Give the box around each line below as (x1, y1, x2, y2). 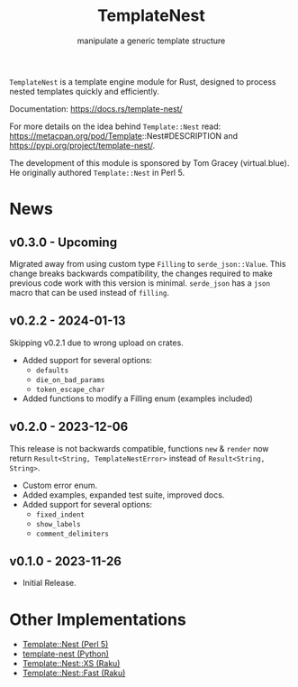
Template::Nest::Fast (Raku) (22, 668, 126, 679)
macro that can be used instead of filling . (9, 287, 169, 298)
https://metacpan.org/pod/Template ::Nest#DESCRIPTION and (9, 130, 239, 141)
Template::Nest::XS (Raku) (22, 658, 121, 669)
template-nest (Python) (22, 648, 110, 659)
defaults (35, 366, 69, 375)
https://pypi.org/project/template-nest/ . (9, 140, 156, 151)
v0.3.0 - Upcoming (9, 234, 118, 250)
